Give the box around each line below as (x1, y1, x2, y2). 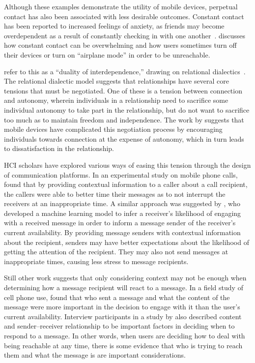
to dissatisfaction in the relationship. (4, 143, 114, 153)
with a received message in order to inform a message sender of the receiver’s (4, 217, 236, 228)
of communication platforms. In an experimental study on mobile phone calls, (4, 169, 238, 180)
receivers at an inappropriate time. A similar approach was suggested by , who (4, 198, 240, 209)
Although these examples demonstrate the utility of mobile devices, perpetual (4, 1, 238, 11)
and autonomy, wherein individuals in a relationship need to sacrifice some (4, 95, 228, 105)
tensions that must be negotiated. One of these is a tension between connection (4, 85, 242, 95)
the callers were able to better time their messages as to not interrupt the (4, 188, 226, 199)
